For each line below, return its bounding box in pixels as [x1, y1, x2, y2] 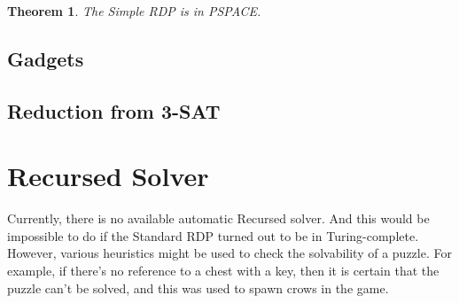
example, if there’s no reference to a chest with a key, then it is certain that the [7, 261, 440, 280]
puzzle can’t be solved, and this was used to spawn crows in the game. [7, 278, 389, 297]
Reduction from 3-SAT [7, 97, 221, 124]
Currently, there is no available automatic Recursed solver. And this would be [7, 209, 430, 228]
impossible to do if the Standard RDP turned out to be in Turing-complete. [7, 226, 419, 245]
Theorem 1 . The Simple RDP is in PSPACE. [7, 2, 261, 19]
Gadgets [7, 44, 84, 72]
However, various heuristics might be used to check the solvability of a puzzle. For [7, 244, 452, 262]
